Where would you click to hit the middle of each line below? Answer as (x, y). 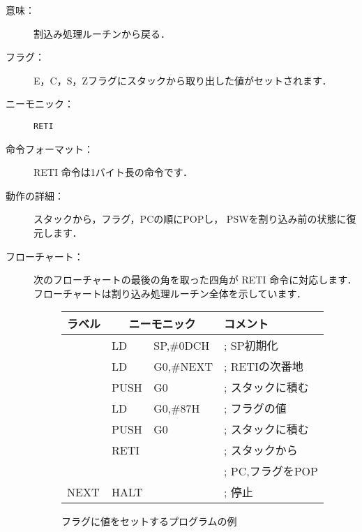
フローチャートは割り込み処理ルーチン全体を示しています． (170, 293)
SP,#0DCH (182, 345)
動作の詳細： (35, 195)
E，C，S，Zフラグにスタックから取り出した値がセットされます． (183, 80)
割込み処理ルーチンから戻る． (102, 33)
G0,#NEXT (183, 366)
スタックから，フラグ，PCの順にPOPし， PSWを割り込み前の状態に (190, 219)
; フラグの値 (255, 408)
